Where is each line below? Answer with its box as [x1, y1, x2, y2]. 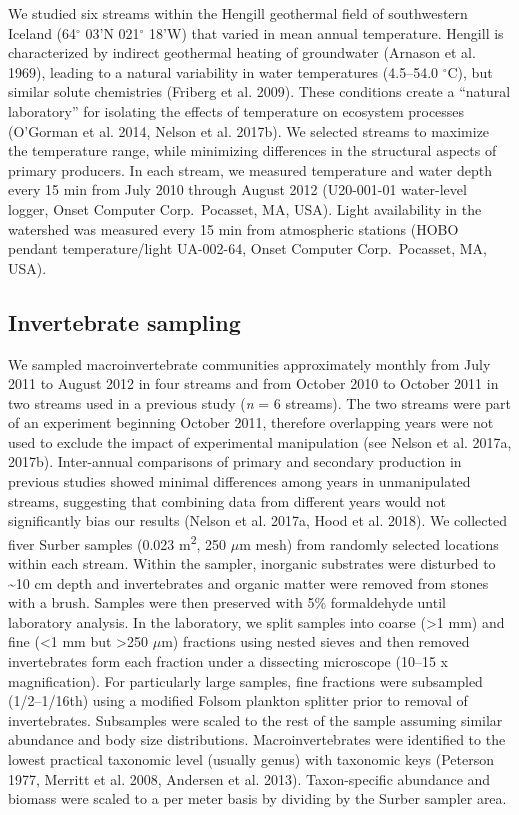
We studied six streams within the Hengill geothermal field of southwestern [8, 3, 468, 23]
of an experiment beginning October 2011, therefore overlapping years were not [8, 412, 494, 433]
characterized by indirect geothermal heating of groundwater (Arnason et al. [8, 42, 476, 63]
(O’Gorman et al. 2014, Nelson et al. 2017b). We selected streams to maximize [8, 120, 490, 141]
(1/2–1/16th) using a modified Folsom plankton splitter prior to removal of [8, 690, 468, 711]
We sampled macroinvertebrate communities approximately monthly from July [8, 353, 491, 374]
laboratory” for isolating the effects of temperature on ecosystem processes [8, 100, 465, 121]
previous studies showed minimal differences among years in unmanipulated [8, 471, 471, 492]
